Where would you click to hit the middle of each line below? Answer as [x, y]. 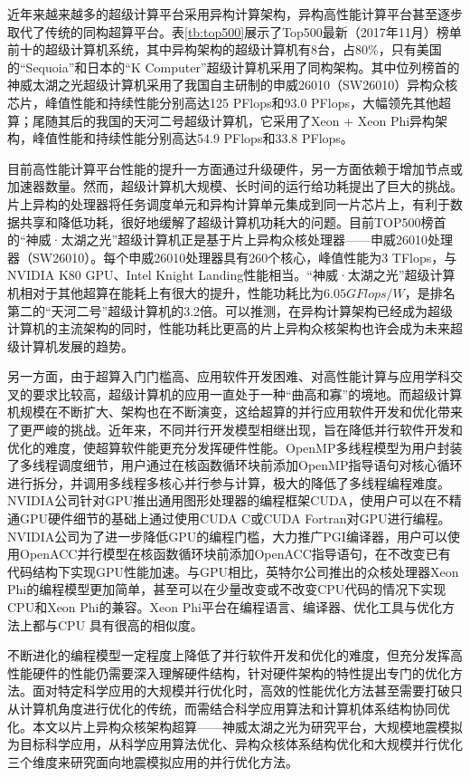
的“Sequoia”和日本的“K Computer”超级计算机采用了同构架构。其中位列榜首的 [234, 67]
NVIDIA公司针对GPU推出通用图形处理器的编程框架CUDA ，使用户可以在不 [228, 500]
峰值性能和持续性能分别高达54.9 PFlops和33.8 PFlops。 [193, 138]
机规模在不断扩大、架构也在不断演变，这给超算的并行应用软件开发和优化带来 [235, 412]
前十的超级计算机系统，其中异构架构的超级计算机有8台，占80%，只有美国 [225, 49]
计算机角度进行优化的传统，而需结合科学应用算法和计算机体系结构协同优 [235, 708]
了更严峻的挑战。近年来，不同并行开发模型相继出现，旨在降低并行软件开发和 [235, 430]
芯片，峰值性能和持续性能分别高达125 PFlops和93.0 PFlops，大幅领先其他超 [229, 102]
